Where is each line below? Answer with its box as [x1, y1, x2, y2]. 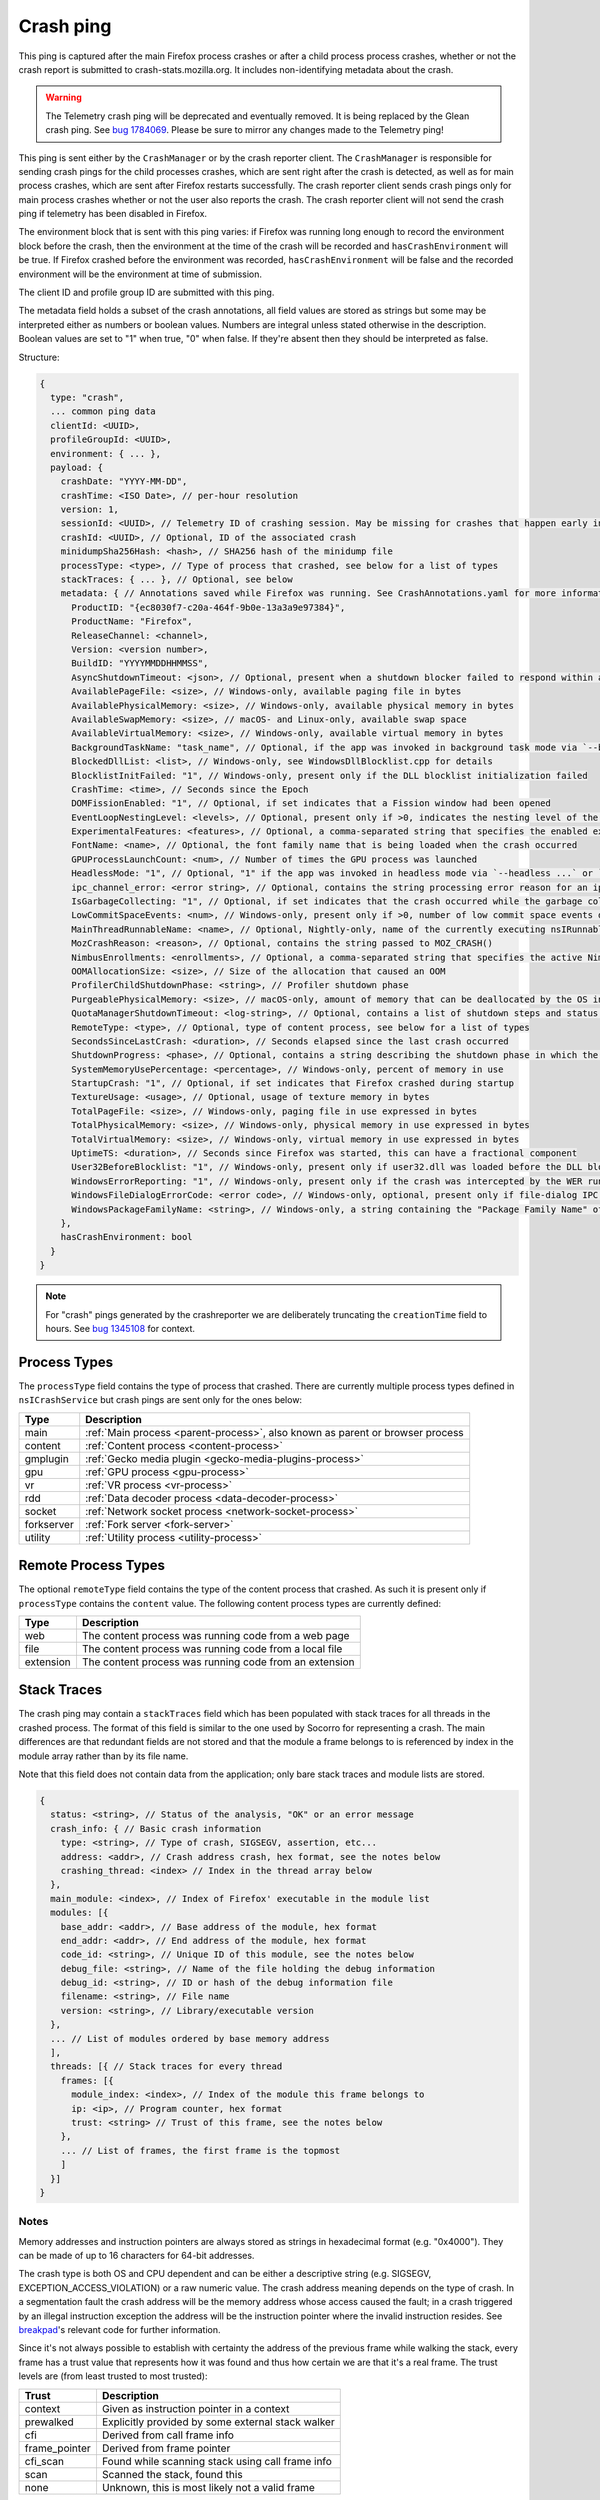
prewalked [24, 2415, 74, 2429]
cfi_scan [24, 2454, 65, 2468]
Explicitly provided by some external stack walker [101, 2415, 335, 2429]
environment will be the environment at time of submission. [18, 268, 262, 280]
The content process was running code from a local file [81, 1641, 343, 1655]
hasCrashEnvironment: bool [60, 1231, 194, 1243]
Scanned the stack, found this [101, 2467, 244, 2481]
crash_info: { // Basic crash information [50, 1823, 262, 1834]
